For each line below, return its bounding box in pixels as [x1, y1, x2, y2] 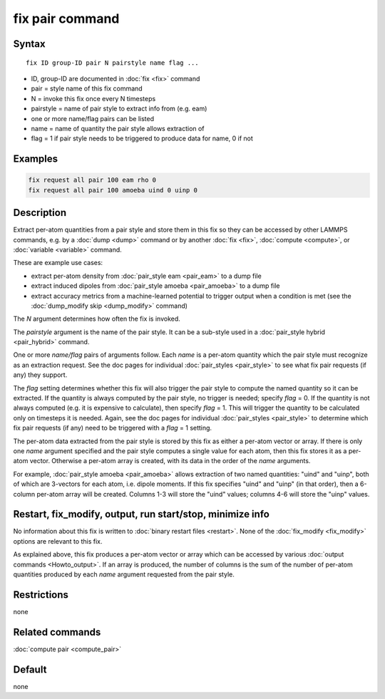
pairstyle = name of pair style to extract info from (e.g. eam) [31, 104, 207, 113]
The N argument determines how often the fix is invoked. [13, 314, 181, 323]
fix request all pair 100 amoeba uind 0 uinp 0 [28, 186, 197, 194]
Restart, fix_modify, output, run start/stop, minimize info [13, 508, 270, 520]
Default [13, 663, 47, 675]
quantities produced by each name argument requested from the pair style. [13, 570, 235, 579]
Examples [13, 153, 58, 165]
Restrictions [13, 589, 69, 601]
